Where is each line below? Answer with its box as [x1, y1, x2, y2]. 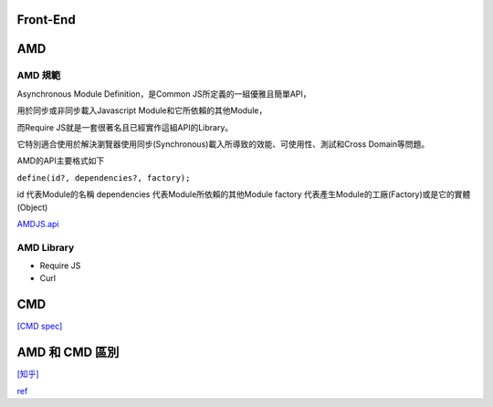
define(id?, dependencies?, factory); [16, 172, 191, 183]
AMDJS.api [16, 218, 59, 229]
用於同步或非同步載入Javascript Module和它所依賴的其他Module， [16, 105, 267, 116]
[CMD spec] [16, 320, 63, 332]
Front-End [16, 12, 77, 27]
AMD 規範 [16, 69, 61, 82]
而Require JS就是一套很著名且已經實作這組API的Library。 [16, 121, 234, 132]
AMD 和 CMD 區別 [16, 345, 120, 360]
